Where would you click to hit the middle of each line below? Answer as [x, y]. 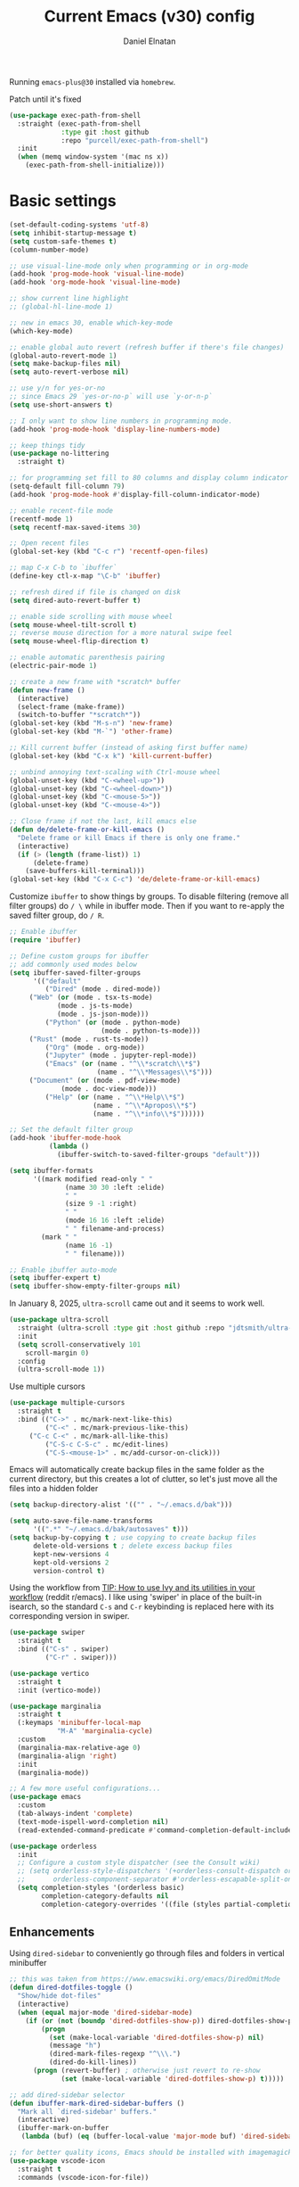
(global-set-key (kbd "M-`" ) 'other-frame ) [91, 732]
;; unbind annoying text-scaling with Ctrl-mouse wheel [115, 772]
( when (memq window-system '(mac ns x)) [93, 157]
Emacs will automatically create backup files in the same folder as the [137, 1470]
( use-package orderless [53, 1846]
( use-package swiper [48, 1633]
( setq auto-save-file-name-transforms [81, 1521]
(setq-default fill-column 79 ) [67, 486]
